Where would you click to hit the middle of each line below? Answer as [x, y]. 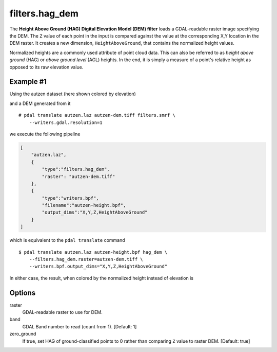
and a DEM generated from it [40, 103]
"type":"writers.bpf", [71, 198]
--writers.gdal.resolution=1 [66, 122]
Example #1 [28, 82]
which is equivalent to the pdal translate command [67, 240]
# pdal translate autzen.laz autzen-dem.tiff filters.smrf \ [97, 115]
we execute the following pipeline [45, 134]
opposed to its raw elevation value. [46, 67]
